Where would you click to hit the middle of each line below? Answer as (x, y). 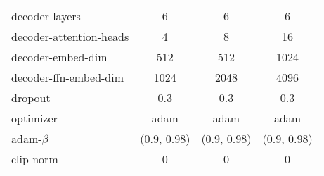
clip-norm (35, 159)
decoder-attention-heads (70, 36)
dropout (31, 98)
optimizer (34, 118)
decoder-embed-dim (59, 57)
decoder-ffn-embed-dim (68, 77)
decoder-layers (46, 16)
